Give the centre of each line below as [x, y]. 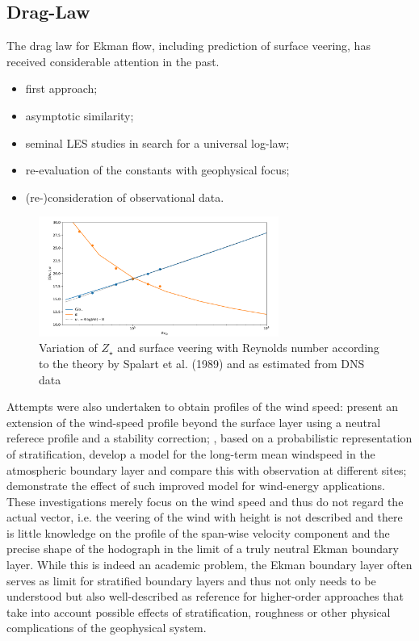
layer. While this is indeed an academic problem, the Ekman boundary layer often [209, 565]
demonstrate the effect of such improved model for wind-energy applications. [196, 486]
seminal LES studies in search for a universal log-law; [157, 142]
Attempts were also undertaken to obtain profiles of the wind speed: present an [203, 406]
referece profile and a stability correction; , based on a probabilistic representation [209, 438]
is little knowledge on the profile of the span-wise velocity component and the [198, 532]
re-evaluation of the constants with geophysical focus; [157, 170]
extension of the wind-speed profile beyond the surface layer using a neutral [194, 422]
